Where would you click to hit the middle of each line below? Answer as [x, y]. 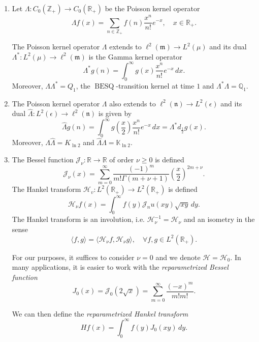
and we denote [178, 257]
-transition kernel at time [155, 85]
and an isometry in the [219, 219]
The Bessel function [43, 160]
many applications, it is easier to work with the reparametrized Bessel [120, 267]
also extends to [133, 103]
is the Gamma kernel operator [135, 56]
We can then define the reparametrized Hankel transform [100, 313]
